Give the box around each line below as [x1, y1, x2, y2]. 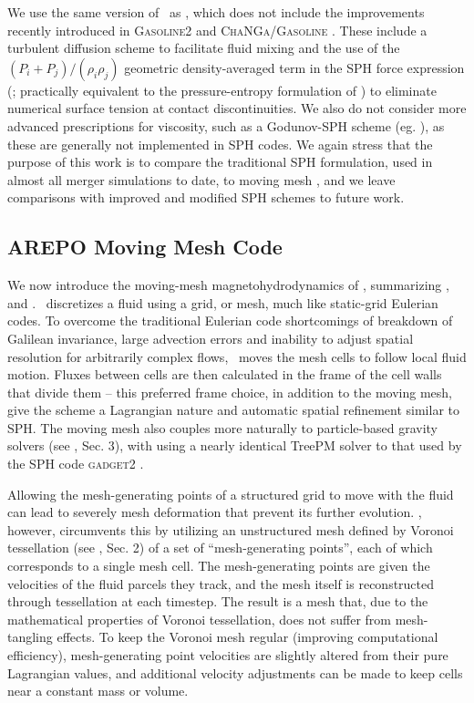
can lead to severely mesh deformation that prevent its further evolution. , [7, 502, 422, 522]
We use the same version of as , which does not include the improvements [7, 3, 425, 21]
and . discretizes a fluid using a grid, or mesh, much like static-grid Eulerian [7, 293, 438, 312]
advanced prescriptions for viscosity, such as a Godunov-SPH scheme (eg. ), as [7, 116, 445, 135]
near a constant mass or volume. [7, 681, 189, 700]
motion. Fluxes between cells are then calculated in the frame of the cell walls [7, 365, 442, 384]
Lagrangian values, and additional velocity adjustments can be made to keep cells [7, 663, 463, 682]
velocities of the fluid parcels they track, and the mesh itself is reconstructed [7, 574, 435, 593]
